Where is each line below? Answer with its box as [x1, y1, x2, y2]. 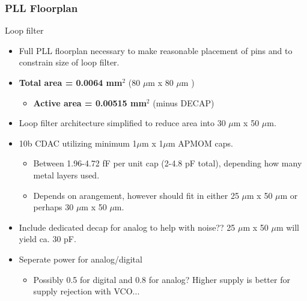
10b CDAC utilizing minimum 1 [19, 136, 137, 149]
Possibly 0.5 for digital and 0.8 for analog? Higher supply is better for [33, 273, 290, 285]
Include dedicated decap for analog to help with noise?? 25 [19, 220, 236, 233]
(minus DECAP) [153, 96, 214, 109]
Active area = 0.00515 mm [33, 96, 147, 109]
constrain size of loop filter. [19, 56, 120, 68]
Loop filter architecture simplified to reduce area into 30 [19, 117, 226, 129]
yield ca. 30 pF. [19, 233, 76, 245]
